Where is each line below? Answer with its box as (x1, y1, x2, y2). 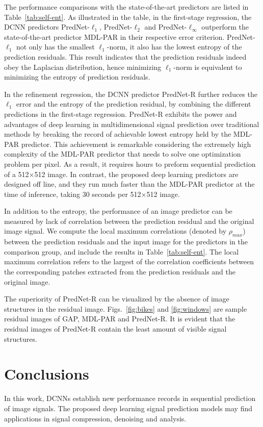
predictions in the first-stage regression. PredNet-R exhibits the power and (4, 108, 237, 119)
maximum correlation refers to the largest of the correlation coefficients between (4, 256, 254, 267)
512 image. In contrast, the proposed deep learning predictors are (34, 168, 239, 179)
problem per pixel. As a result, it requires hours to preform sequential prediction (4, 158, 256, 169)
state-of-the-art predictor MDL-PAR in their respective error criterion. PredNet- (4, 31, 255, 42)
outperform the (201, 21, 249, 32)
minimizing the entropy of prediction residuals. (4, 71, 150, 82)
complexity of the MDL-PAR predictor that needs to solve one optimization (4, 148, 241, 159)
